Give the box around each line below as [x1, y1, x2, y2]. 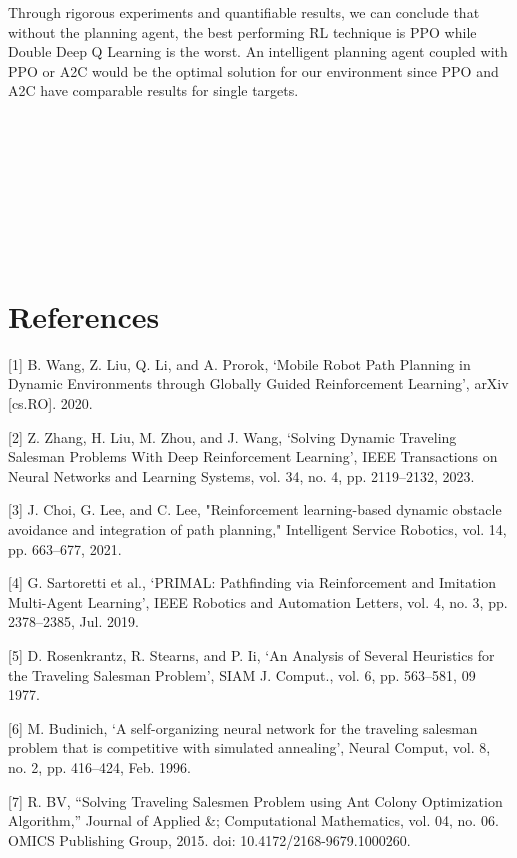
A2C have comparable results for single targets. [8, 80, 299, 101]
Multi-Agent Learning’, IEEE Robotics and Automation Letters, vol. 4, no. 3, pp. [8, 591, 508, 612]
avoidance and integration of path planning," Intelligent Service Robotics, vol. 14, [8, 519, 507, 539]
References [8, 295, 160, 336]
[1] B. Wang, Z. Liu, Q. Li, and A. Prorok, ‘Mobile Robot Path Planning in [8, 353, 471, 374]
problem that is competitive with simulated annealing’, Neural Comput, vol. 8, [8, 737, 491, 758]
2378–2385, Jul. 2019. [8, 611, 139, 632]
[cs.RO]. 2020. [8, 393, 93, 414]
